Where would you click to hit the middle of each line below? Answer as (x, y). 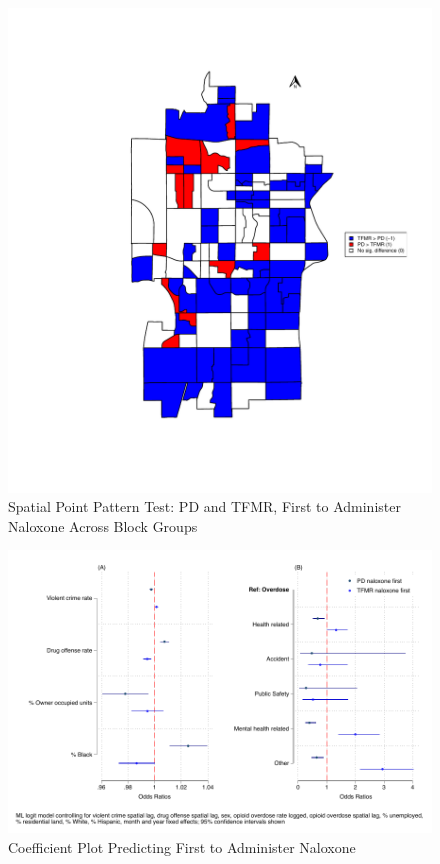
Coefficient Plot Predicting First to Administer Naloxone (182, 846)
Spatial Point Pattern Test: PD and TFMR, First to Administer (204, 506)
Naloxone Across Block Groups (103, 525)
